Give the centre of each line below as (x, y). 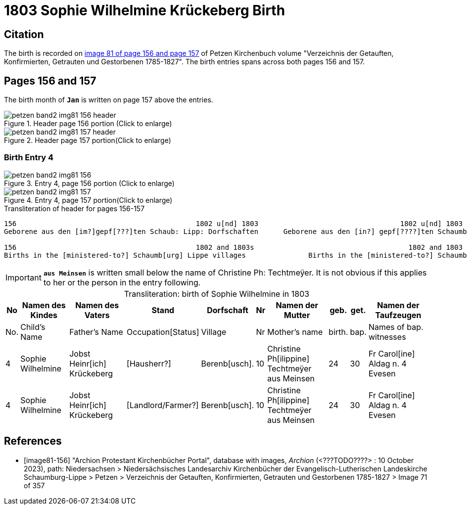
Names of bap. (396, 327)
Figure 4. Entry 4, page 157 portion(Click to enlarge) (88, 200)
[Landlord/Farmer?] (163, 405)
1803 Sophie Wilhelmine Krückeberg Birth (145, 10)
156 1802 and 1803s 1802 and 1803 (233, 247)
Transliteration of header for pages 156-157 (74, 208)
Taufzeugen (398, 315)
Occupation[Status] (163, 332)
